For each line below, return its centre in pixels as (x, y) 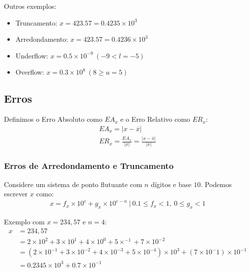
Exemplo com (25, 222)
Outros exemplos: (30, 6)
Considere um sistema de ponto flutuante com (73, 184)
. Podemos (216, 184)
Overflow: (30, 72)
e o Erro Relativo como (155, 119)
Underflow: (32, 55)
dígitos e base (171, 184)
